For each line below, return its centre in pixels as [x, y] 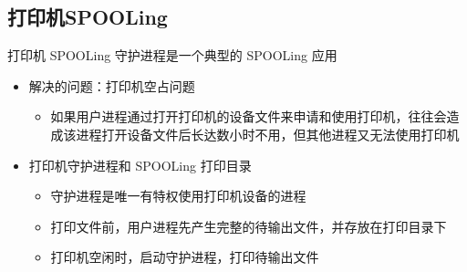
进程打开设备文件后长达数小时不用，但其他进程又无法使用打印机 [268, 134]
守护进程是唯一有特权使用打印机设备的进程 [178, 196]
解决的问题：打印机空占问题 [112, 85]
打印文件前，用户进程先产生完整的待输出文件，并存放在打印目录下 [249, 226]
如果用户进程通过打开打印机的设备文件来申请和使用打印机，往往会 [249, 116]
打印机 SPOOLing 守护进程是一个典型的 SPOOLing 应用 [172, 55]
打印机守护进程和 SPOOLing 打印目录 [140, 165]
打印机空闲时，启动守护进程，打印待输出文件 [185, 257]
